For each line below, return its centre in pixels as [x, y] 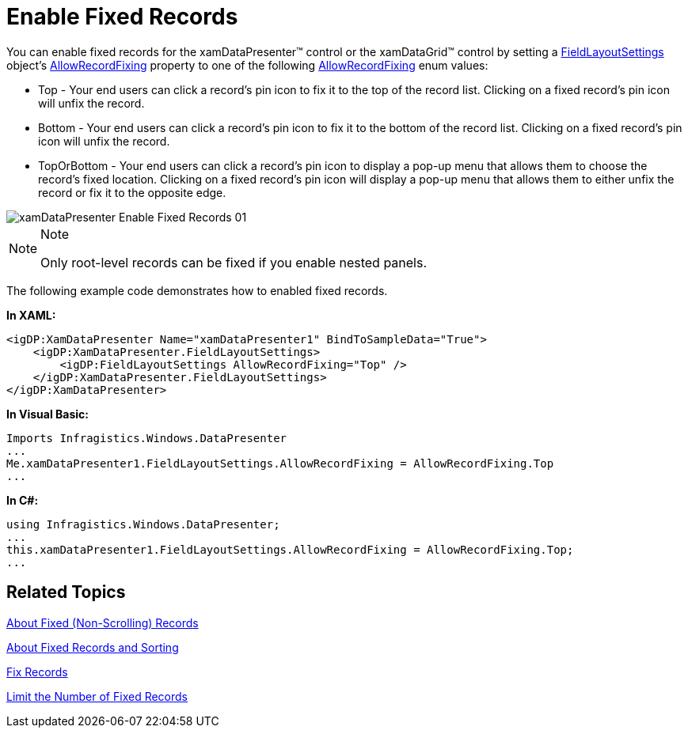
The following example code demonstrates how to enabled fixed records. [197, 290]
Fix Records [37, 672]
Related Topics [66, 592]
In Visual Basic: [48, 414]
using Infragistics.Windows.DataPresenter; [143, 524]
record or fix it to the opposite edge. [132, 192]
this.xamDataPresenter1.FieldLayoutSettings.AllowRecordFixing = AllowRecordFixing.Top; [290, 549]
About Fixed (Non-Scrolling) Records [103, 622]
